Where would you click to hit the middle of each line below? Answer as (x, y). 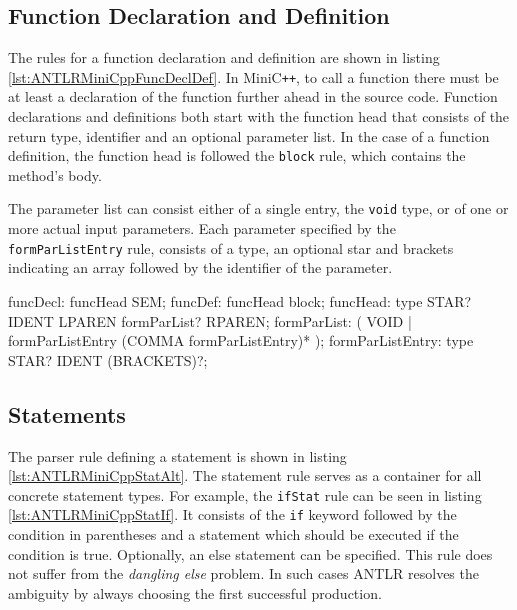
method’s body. (55, 174)
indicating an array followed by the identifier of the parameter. (200, 267)
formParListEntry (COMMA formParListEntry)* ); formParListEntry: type (241, 340)
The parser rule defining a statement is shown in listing (177, 455)
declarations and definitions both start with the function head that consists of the (259, 116)
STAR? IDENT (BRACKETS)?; (108, 359)
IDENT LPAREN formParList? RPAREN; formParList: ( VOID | (210, 320)
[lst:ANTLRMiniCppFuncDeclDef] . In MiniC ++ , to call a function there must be (253, 76)
